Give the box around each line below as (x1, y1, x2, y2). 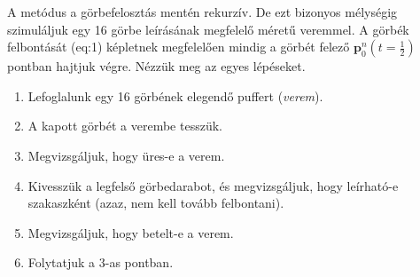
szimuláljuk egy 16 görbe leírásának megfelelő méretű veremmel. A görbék (7, 20, 409, 38)
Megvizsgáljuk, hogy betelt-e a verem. (27, 223, 234, 241)
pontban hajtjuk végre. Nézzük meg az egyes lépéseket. (7, 57, 306, 75)
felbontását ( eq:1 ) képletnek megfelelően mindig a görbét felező (7, 37, 350, 56)
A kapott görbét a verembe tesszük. (27, 116, 222, 135)
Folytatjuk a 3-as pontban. (27, 253, 174, 272)
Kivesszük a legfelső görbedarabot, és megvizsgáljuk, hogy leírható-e (27, 176, 399, 194)
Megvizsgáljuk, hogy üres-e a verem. (27, 146, 225, 164)
